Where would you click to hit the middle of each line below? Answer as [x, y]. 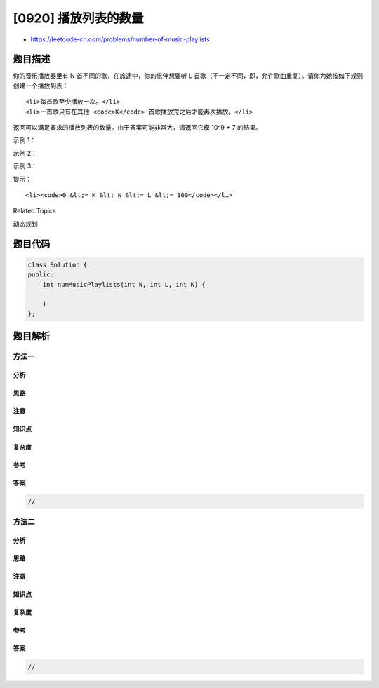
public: [41, 275]
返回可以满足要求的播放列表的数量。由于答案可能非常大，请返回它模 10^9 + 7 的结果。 [138, 128]
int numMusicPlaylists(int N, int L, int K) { [124, 284]
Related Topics [34, 211]
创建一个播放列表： [41, 86]
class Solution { [58, 264]
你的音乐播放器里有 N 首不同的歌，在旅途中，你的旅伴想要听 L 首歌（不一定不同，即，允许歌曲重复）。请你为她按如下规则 [188, 76]
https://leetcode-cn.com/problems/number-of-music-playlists [120, 39]
